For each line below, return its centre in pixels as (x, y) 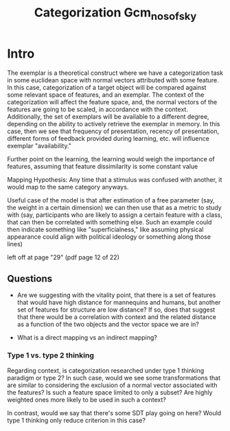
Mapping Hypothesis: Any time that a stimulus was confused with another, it (115, 179)
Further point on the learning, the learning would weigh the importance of (111, 159)
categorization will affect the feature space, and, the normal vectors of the (112, 102)
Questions (30, 278)
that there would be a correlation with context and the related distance (116, 317)
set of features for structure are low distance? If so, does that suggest (116, 310)
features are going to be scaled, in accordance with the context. (98, 109)
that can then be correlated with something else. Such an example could (110, 222)
